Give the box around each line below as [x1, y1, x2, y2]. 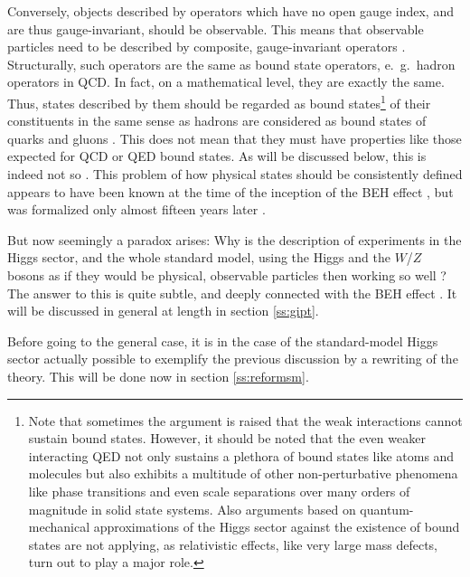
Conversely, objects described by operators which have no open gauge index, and [7, 2, 454, 20]
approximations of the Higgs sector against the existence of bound [93, 517, 460, 536]
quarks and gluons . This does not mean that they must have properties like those [7, 128, 462, 147]
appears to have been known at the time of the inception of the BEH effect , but [7, 182, 454, 201]
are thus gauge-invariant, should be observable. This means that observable [7, 19, 424, 38]
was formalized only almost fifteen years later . [7, 200, 266, 219]
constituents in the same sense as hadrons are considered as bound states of [7, 111, 427, 130]
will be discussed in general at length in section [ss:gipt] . [7, 301, 319, 320]
